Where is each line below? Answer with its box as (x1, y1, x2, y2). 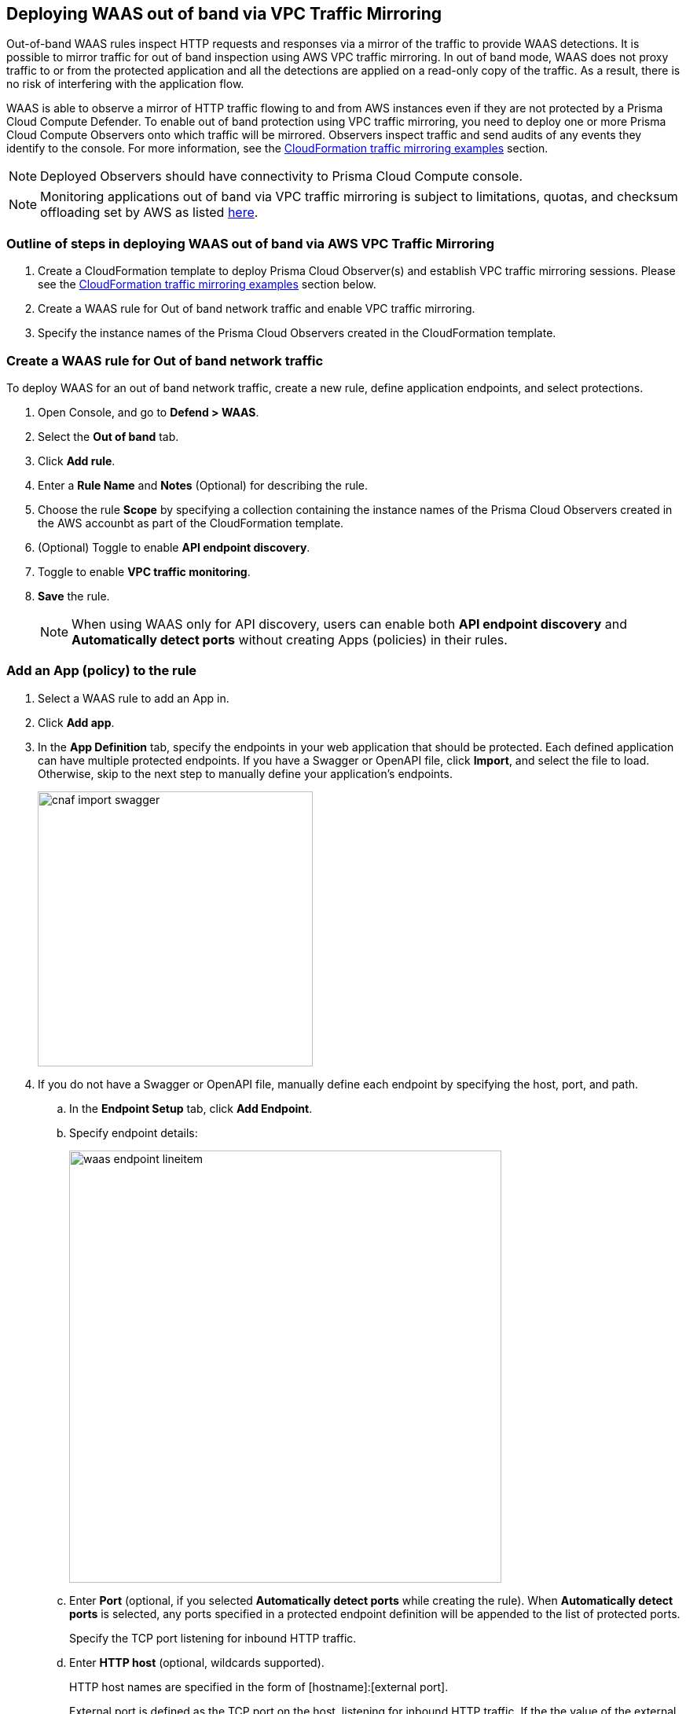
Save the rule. (38, 589, 110, 603)
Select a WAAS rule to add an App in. (38, 691, 229, 705)
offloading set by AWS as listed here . (40, 204, 259, 221)
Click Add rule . (38, 453, 116, 468)
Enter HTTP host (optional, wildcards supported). (69, 1655, 325, 1669)
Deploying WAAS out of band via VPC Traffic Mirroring (6, 4, 442, 24)
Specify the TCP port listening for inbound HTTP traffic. (69, 1631, 357, 1645)
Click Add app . (38, 715, 115, 729)
